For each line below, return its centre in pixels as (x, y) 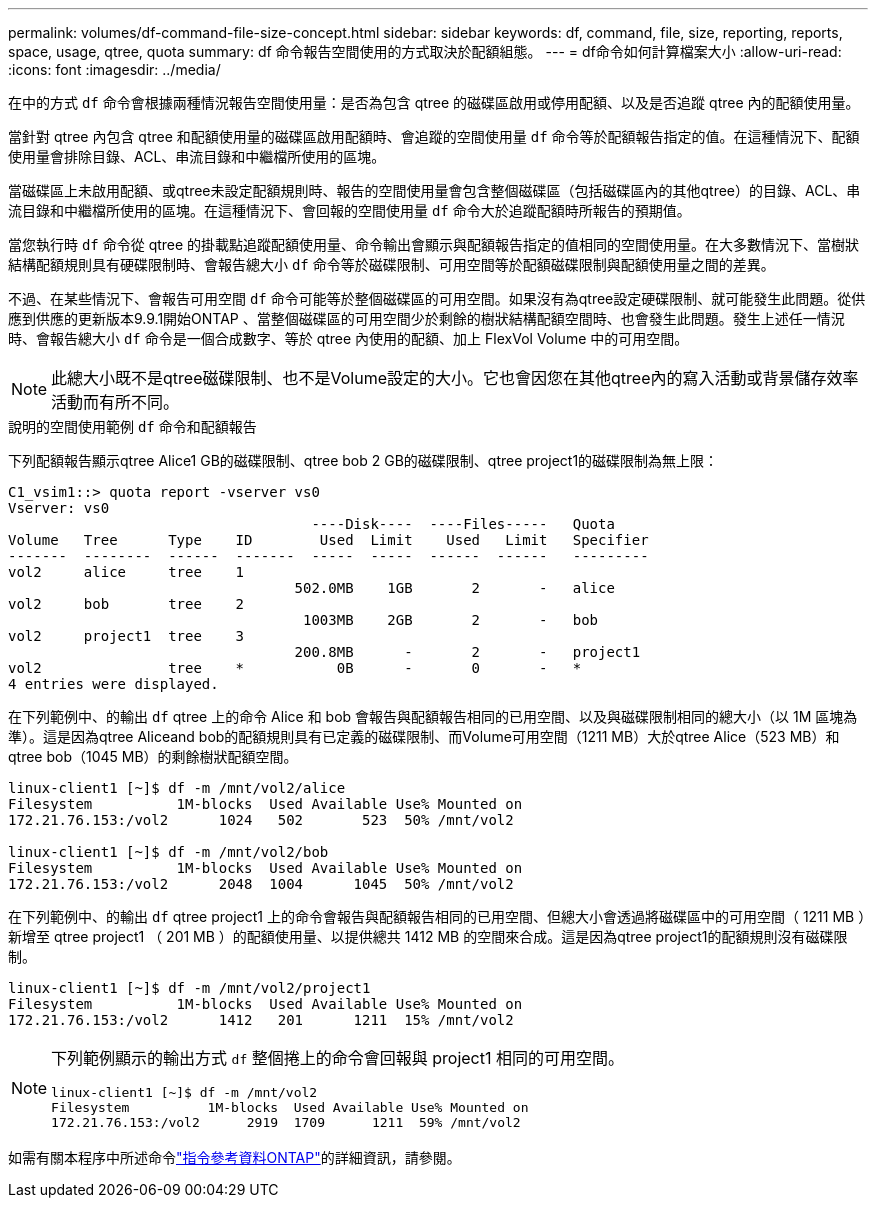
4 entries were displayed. (113, 684)
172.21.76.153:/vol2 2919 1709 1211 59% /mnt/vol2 (286, 1122)
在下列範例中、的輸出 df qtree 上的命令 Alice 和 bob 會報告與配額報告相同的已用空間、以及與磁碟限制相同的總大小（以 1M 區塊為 (433, 716)
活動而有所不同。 (115, 402)
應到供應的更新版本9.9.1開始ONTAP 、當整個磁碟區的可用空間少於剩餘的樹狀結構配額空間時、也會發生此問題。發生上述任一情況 (426, 318)
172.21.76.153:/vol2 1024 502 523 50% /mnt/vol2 (261, 820)
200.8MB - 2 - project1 (467, 652)
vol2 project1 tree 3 (126, 636)
